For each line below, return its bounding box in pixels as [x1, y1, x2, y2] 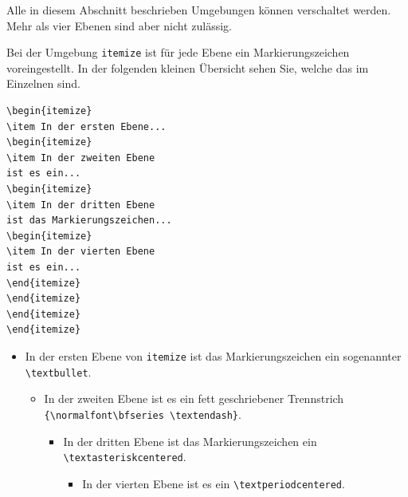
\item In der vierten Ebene [6, 246, 155, 258]
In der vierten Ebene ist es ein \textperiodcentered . [82, 475, 345, 491]
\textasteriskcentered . [63, 448, 186, 465]
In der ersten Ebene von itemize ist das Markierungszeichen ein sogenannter [25, 347, 402, 364]
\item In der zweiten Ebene [6, 152, 155, 164]
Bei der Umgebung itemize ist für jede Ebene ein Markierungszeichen [6, 44, 350, 61]
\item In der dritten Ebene [6, 199, 155, 211]
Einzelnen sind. [6, 75, 80, 92]
